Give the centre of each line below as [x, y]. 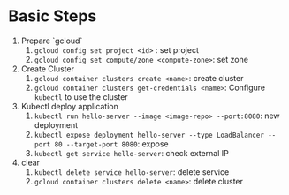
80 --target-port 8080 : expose [111, 144]
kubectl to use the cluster [81, 97]
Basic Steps [53, 16]
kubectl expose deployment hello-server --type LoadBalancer [149, 135]
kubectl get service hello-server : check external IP [131, 153]
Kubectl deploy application [69, 106]
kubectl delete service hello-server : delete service [132, 172]
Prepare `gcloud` [52, 41]
